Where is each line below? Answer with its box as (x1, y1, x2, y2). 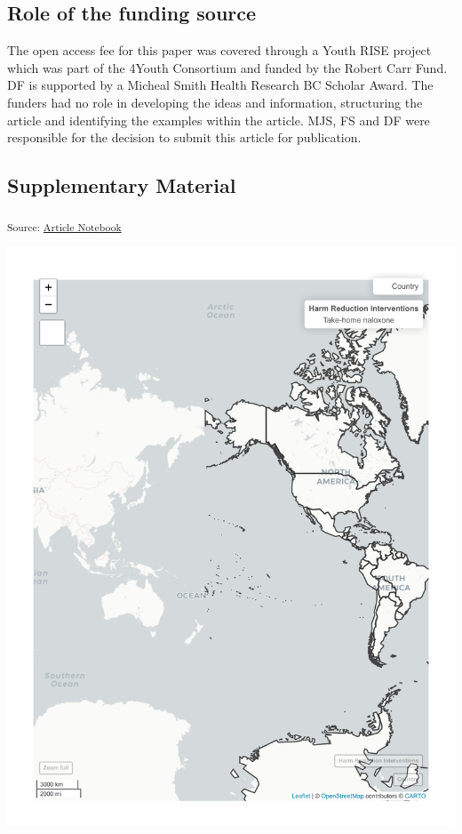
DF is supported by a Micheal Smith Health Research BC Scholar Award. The (7, 76, 434, 94)
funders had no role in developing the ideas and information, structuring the (7, 92, 423, 111)
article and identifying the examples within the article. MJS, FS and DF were (7, 110, 430, 129)
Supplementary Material (7, 172, 236, 199)
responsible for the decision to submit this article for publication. (7, 128, 362, 147)
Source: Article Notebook (7, 219, 122, 234)
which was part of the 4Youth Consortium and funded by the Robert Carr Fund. (7, 58, 448, 76)
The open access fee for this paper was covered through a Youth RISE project (7, 41, 432, 60)
